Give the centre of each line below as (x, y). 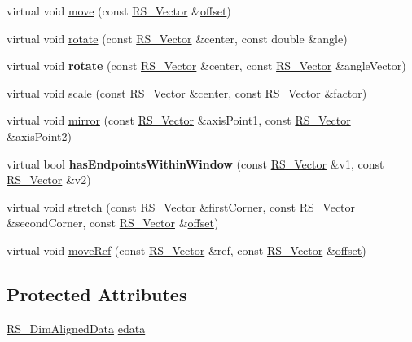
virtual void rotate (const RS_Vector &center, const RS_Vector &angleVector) (206, 66)
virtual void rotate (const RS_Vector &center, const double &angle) (177, 38)
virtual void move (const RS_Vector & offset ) (119, 11)
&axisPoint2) (39, 136)
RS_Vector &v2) (49, 180)
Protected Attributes (97, 294)
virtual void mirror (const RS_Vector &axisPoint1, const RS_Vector (179, 120)
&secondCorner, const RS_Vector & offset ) (113, 223)
